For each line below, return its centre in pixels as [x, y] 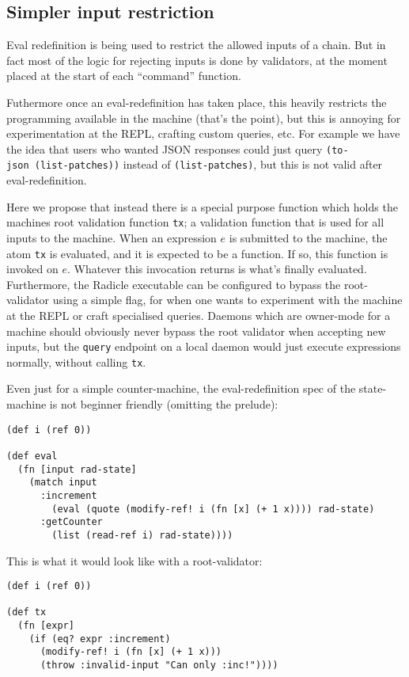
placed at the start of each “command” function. [124, 76]
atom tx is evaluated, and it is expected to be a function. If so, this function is [197, 253]
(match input [63, 483]
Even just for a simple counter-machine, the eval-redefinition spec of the [181, 388]
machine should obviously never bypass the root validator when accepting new [196, 331]
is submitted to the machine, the [308, 237]
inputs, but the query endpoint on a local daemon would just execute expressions [204, 346]
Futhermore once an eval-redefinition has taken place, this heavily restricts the [197, 102]
